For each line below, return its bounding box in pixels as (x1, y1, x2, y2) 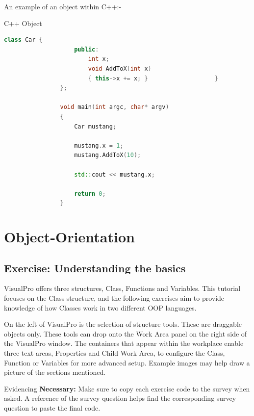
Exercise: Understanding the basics (4, 260, 186, 275)
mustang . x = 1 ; (74, 142, 124, 149)
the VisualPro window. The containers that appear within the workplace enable (4, 338, 244, 348)
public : (74, 46, 99, 53)
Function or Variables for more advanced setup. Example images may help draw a (4, 357, 250, 367)
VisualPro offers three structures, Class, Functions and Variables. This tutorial (4, 283, 241, 293)
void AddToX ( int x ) (88, 65, 152, 72)
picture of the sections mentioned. (4, 367, 106, 377)
